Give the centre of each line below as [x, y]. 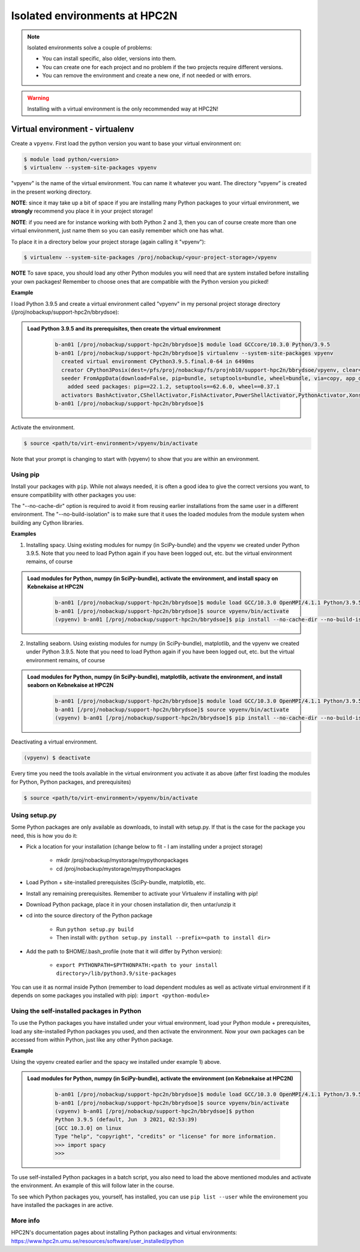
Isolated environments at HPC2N [94, 16]
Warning [38, 98]
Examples [24, 534]
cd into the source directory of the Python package [89, 915]
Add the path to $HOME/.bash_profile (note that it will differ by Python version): [124, 951]
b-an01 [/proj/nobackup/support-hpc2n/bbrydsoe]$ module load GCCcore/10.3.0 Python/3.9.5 [192, 345]
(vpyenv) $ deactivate [57, 758]
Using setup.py [34, 815]
